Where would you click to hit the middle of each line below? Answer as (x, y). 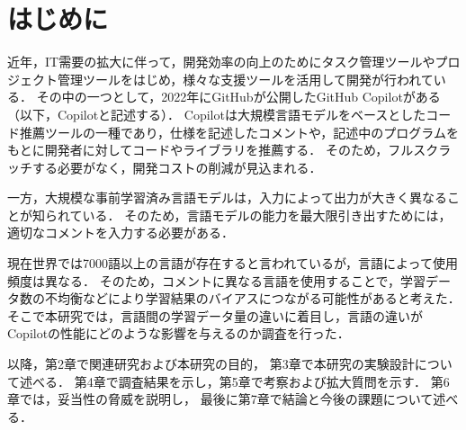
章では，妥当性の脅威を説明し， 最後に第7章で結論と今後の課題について (220, 399)
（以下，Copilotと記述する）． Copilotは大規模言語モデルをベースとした (217, 114)
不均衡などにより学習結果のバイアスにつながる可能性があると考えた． (252, 298)
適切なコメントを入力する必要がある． (121, 233)
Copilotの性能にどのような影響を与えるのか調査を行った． (179, 333)
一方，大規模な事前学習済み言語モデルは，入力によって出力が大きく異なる (227, 197)
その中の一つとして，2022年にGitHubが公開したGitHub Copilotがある (238, 97)
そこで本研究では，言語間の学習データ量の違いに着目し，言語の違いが (215, 315)
